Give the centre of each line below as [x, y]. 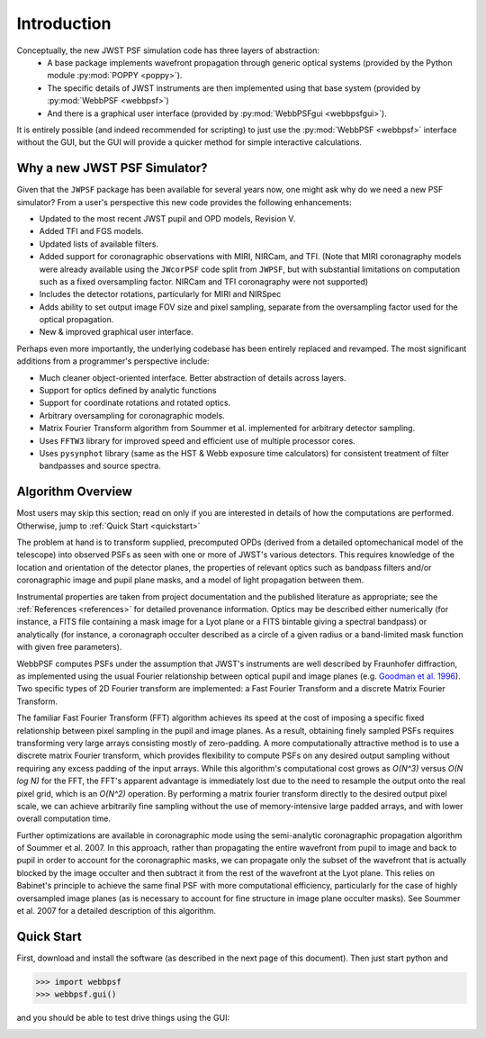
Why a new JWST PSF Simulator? [112, 168]
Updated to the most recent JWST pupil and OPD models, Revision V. [167, 218]
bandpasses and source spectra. [100, 466]
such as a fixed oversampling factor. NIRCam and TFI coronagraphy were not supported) [204, 281]
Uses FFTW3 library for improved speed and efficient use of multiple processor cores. [197, 440]
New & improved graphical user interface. [116, 332]
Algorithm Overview [74, 492]
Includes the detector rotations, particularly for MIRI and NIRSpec [160, 294]
